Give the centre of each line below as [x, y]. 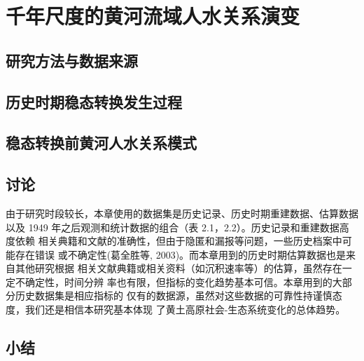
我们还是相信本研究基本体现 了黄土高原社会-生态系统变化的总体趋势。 [185, 309]
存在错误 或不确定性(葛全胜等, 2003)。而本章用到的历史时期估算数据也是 [181, 254]
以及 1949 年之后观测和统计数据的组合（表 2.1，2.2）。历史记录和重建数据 [173, 227]
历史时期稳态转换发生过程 [94, 101]
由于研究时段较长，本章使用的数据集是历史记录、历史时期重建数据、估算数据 [182, 213]
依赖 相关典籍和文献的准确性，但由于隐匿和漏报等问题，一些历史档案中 [178, 241]
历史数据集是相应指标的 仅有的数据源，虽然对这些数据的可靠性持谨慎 [174, 295]
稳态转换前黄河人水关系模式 [101, 143]
